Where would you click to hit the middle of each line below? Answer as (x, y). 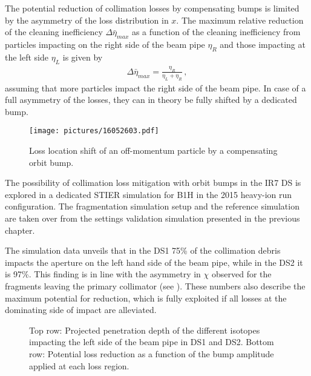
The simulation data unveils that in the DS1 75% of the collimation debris (143, 250)
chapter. (20, 230)
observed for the (242, 274)
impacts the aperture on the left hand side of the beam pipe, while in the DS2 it (154, 262)
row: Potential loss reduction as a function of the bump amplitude (152, 354)
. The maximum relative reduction (240, 20)
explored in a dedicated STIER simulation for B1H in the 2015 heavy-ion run (149, 194)
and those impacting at (263, 44)
